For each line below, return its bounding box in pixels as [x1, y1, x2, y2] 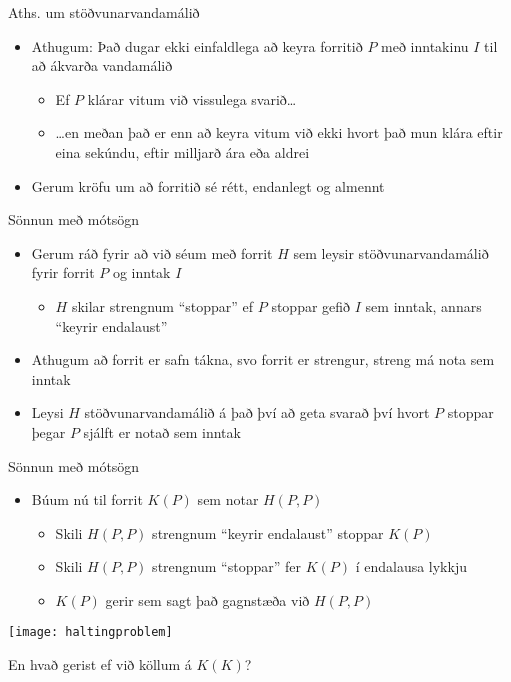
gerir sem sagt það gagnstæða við [105, 589, 310, 610]
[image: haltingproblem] [8, 625, 173, 640]
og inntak [112, 262, 171, 283]
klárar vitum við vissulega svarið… [87, 88, 297, 109]
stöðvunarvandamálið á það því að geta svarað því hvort [84, 402, 430, 423]
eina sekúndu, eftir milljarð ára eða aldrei [55, 141, 310, 162]
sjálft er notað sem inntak [83, 421, 241, 442]
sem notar [197, 489, 259, 510]
